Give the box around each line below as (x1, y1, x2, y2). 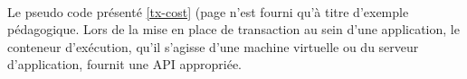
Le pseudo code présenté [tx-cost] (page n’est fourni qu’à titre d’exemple (7, 2, 409, 21)
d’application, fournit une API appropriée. (7, 55, 242, 74)
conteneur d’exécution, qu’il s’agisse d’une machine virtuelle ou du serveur (7, 37, 419, 56)
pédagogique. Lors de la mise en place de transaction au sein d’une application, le (7, 20, 460, 39)
